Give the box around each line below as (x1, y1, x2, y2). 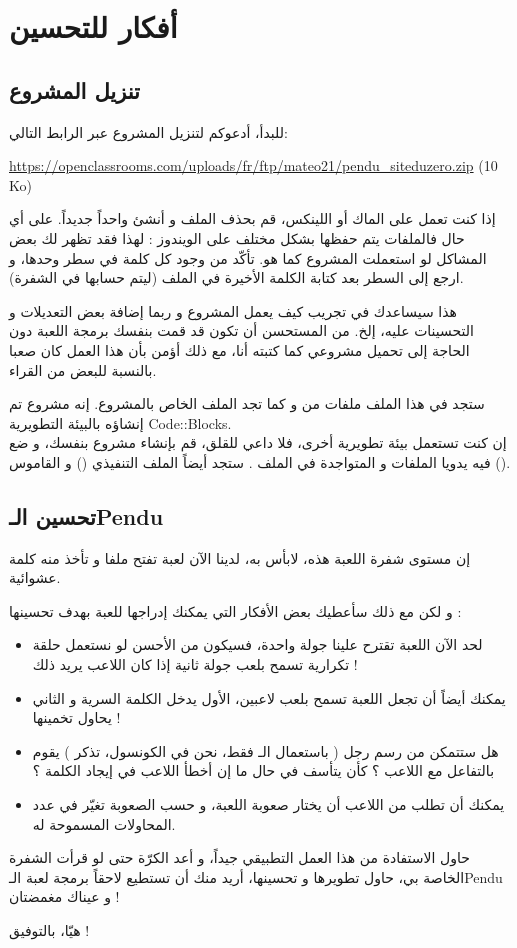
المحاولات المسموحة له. (32, 813, 176, 834)
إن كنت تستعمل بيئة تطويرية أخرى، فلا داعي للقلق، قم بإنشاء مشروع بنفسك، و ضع (9, 432, 507, 453)
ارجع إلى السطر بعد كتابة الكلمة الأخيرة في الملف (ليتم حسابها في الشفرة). (9, 267, 464, 288)
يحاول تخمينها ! (32, 707, 121, 728)
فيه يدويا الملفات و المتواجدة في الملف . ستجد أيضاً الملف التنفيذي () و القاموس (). (9, 451, 511, 472)
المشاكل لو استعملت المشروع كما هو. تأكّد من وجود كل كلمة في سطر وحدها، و (9, 247, 487, 268)
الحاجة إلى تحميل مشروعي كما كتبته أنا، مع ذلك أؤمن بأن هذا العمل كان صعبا (9, 339, 470, 360)
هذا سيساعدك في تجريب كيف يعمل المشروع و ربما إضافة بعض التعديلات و (9, 300, 457, 321)
